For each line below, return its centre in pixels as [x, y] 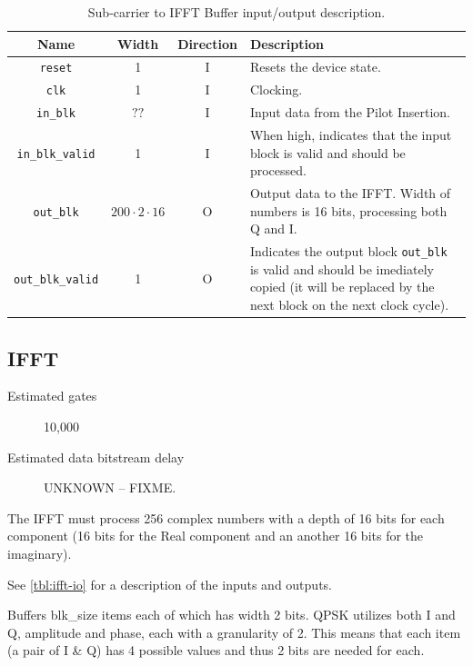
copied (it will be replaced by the [342, 287]
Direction [207, 43]
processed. [278, 170]
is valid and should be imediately [342, 268]
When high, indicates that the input [351, 135]
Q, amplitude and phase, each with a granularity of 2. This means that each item [234, 632]
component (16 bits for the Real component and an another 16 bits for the [216, 536]
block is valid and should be [327, 152]
